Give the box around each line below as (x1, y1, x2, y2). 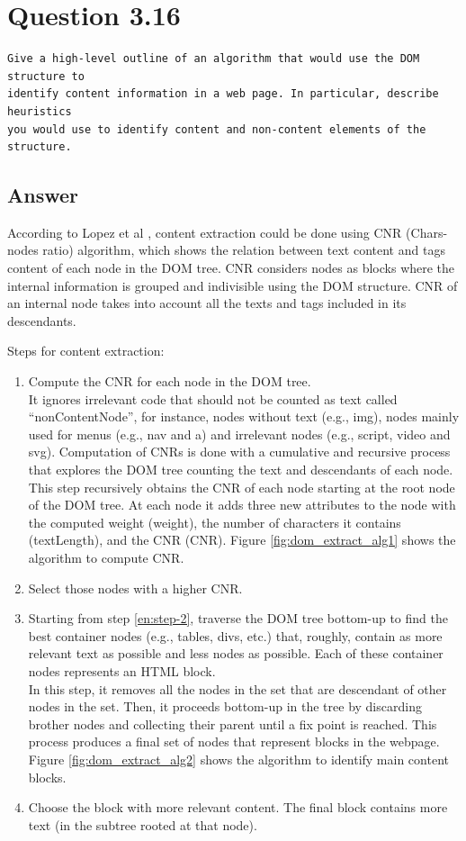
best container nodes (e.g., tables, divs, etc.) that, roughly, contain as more (28, 626, 443, 645)
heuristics (7, 104, 72, 118)
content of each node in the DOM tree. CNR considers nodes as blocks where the (7, 258, 455, 277)
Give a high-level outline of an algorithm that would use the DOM (7, 52, 420, 66)
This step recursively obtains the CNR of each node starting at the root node (28, 477, 455, 496)
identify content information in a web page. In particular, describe (7, 87, 439, 101)
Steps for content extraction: (7, 341, 165, 360)
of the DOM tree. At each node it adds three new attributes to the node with (28, 495, 456, 514)
